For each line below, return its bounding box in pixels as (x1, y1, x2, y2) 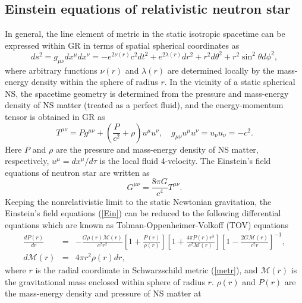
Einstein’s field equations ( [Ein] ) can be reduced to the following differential (5, 207, 281, 219)
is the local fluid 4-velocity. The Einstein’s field (99, 154, 271, 167)
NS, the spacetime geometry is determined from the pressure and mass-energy (5, 87, 289, 99)
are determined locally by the (167, 64, 275, 76)
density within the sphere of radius (31, 75, 158, 88)
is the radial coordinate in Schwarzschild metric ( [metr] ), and (35, 263, 258, 276)
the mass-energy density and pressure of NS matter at (5, 287, 202, 299)
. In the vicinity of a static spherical (164, 75, 295, 88)
